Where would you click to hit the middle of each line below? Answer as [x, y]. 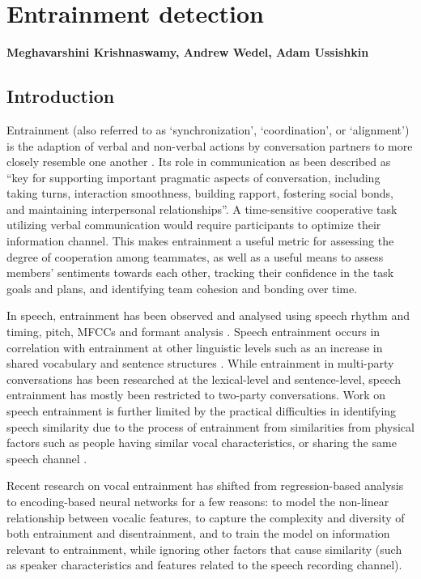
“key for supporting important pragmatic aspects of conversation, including [193, 177]
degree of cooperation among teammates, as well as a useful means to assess [195, 256]
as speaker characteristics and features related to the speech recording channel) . [204, 565]
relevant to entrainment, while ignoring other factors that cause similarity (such [204, 549]
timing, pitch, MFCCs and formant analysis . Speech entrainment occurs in [193, 332]
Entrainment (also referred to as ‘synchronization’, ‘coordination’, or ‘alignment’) [208, 129]
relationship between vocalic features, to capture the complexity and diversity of [206, 517]
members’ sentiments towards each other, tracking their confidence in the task [200, 272]
